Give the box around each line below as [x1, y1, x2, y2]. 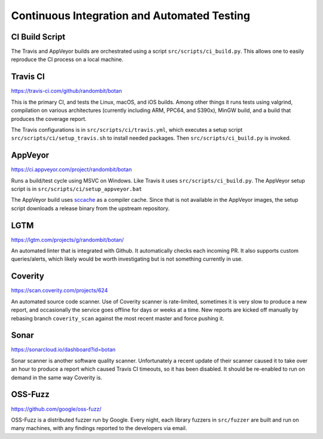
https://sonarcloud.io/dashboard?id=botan [11, 346, 116, 353]
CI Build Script [11, 32, 66, 42]
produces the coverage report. [11, 115, 87, 122]
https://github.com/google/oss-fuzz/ [11, 405, 102, 413]
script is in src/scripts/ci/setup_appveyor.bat [11, 186, 142, 192]
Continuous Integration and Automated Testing [11, 9, 251, 22]
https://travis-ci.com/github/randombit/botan [11, 87, 122, 95]
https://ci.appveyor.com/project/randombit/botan [11, 166, 132, 173]
